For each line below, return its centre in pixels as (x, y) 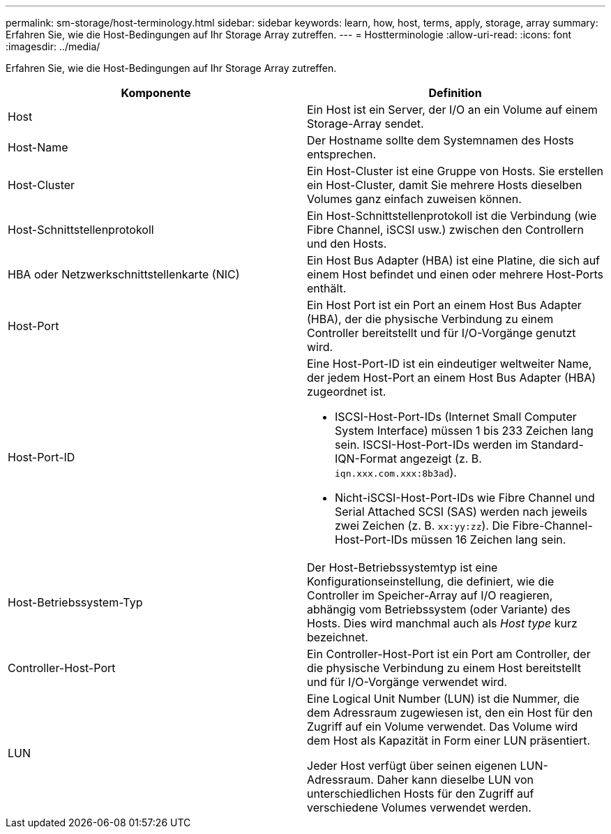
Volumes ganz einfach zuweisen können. (414, 199)
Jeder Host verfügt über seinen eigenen (412, 766)
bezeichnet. (338, 637)
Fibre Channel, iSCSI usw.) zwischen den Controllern (446, 230)
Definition (455, 93)
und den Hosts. (347, 244)
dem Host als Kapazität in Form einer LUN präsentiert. (449, 740)
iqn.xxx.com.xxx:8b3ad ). (396, 472)
